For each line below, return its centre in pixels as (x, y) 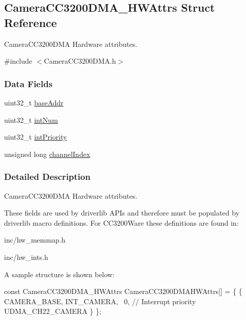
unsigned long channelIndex (47, 154)
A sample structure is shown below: (59, 274)
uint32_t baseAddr (34, 102)
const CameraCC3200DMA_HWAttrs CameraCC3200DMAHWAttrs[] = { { (123, 291)
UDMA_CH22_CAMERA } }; (53, 311)
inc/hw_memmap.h (35, 240)
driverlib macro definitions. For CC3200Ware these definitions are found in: (121, 222)
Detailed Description (47, 177)
